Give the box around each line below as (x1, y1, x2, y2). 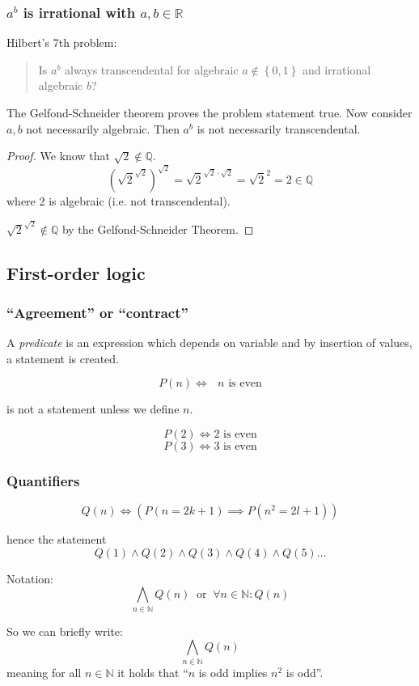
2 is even (214, 429, 257, 441)
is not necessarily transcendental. (197, 120, 361, 137)
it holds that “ (117, 663, 188, 680)
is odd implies (198, 663, 268, 680)
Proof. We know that (6, 147, 110, 164)
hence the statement (6, 531, 107, 548)
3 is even (214, 441, 257, 453)
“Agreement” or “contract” (6, 302, 188, 322)
